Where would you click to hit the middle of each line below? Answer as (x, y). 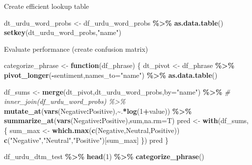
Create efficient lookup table (47, 6)
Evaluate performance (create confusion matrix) (76, 49)
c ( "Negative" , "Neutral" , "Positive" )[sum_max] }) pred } (86, 140)
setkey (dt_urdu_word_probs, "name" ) (63, 32)
